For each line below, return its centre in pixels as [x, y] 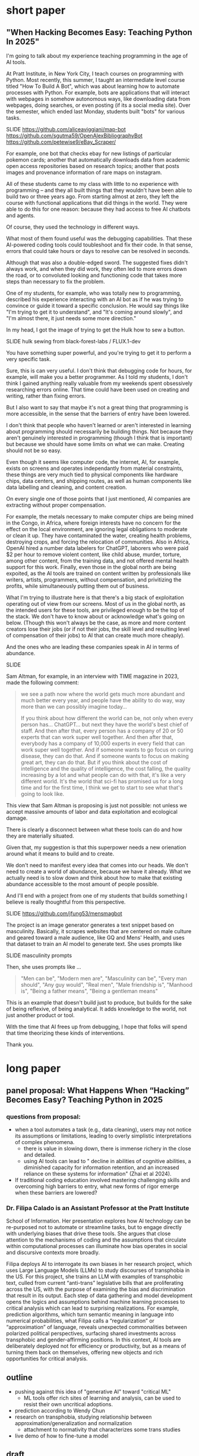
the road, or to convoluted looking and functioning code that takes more [94, 275]
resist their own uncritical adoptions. [68, 1404]
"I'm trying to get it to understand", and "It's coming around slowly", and [94, 312]
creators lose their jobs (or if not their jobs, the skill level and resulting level [98, 629]
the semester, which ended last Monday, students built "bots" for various [96, 111]
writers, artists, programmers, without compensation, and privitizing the [94, 579]
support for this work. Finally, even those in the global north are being [91, 567]
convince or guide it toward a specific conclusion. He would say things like [97, 306]
